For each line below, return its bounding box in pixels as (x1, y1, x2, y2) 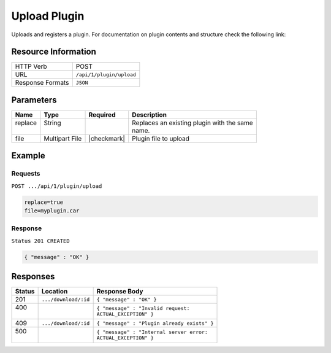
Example (11, 150, 45, 161)
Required (88, 111, 116, 119)
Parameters (11, 95, 57, 105)
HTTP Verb (15, 62, 47, 71)
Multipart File (44, 134, 82, 142)
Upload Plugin (11, 9, 85, 23)
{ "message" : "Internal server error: (96, 329, 208, 336)
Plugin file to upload (132, 134, 190, 142)
